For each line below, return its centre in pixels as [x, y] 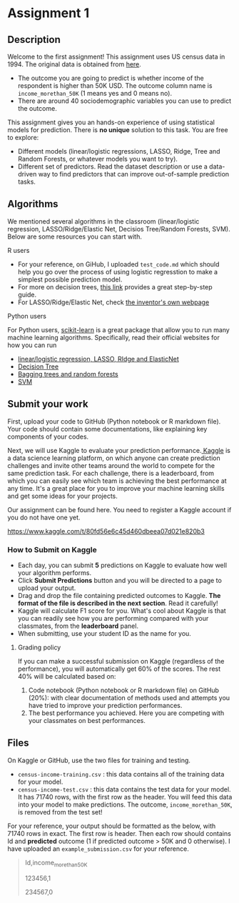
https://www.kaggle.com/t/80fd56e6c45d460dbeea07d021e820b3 [106, 531]
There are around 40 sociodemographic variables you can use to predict [124, 101]
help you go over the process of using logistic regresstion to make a [118, 271]
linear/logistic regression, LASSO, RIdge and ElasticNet [98, 359]
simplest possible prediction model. [70, 279]
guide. [27, 294]
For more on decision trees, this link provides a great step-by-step [115, 286]
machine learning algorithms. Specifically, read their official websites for [113, 337]
